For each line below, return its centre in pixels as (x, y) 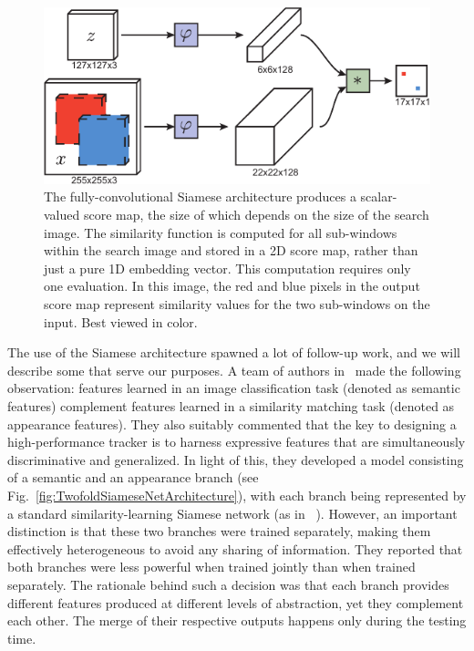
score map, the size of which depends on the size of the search (256, 215)
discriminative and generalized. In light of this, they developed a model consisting (236, 459)
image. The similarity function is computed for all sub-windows (221, 232)
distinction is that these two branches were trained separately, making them (219, 531)
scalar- (379, 196)
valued (62, 215)
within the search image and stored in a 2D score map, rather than (231, 250)
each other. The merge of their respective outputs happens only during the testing (237, 620)
